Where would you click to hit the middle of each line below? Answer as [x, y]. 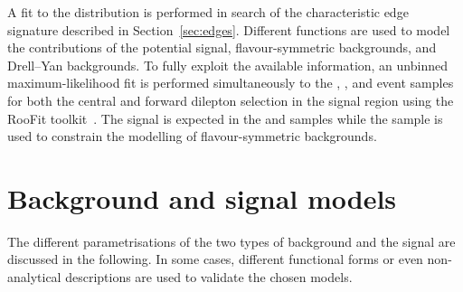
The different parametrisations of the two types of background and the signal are [231, 241]
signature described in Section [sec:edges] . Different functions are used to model [229, 29]
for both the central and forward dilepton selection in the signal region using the [231, 100]
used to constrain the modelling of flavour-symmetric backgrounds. [192, 136]
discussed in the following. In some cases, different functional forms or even [215, 259]
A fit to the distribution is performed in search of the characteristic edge [208, 12]
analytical [34, 277]
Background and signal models [202, 198]
